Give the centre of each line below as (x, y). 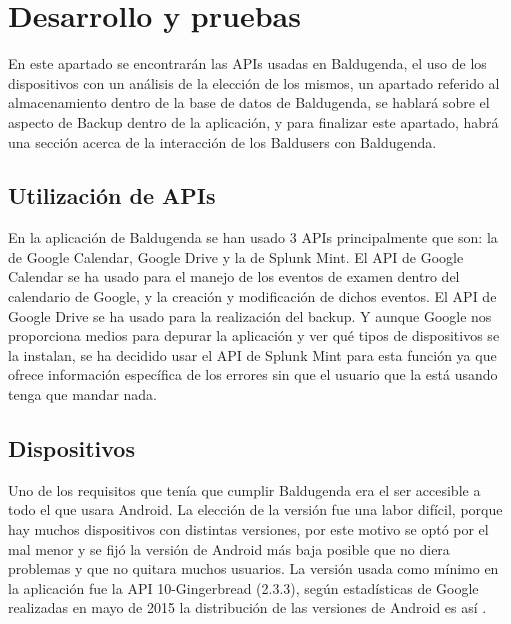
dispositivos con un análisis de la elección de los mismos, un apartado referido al (254, 82)
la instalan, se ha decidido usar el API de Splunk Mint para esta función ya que (252, 354)
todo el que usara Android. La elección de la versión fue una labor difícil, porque (255, 509)
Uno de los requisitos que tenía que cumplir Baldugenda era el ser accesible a (244, 489)
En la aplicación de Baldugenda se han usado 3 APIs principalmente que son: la (253, 237)
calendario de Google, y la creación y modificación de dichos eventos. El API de (252, 296)
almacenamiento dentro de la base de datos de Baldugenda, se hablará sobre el (249, 102)
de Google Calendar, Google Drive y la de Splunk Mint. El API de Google (236, 256)
